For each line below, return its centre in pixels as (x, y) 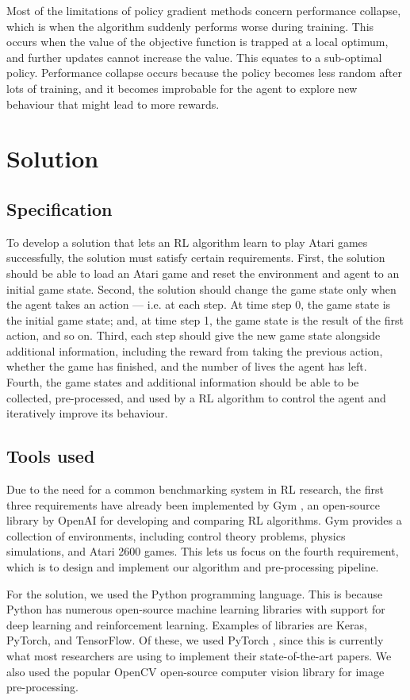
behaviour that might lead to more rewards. (113, 104)
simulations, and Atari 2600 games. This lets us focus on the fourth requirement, (203, 551)
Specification (59, 208)
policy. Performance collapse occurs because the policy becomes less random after (204, 73)
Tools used (51, 456)
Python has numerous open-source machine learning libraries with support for (196, 609)
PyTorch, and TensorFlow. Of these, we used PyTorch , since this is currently (195, 640)
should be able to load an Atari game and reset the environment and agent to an (203, 273)
